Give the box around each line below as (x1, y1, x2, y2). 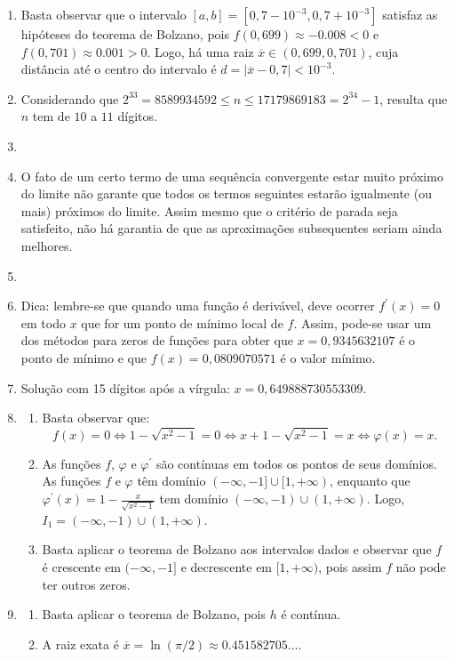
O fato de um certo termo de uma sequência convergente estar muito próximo (20, 166, 443, 185)
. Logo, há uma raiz (147, 42, 254, 60)
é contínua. (281, 605, 341, 624)
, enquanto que (330, 471, 410, 490)
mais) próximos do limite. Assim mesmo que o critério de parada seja (20, 201, 398, 220)
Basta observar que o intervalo (20, 5, 187, 23)
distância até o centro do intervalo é (20, 60, 217, 78)
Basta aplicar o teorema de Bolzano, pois (42, 605, 267, 624)
